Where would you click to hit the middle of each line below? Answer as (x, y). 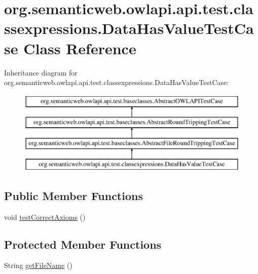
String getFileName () (38, 265)
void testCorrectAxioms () (45, 217)
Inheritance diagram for (41, 72)
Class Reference (80, 48)
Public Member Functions (73, 195)
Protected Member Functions (83, 244)
